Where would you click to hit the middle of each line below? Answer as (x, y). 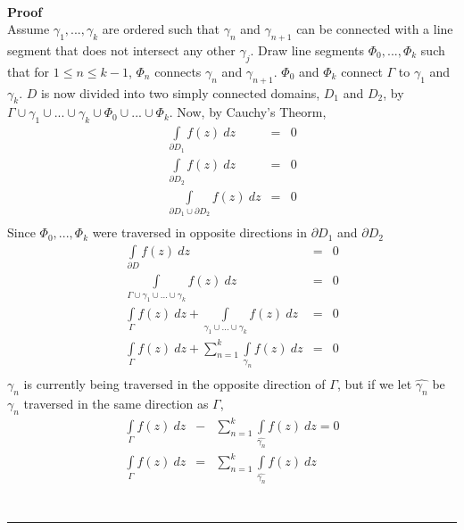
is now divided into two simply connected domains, (180, 92)
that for (29, 71)
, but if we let (374, 383)
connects (178, 71)
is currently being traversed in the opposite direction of (174, 383)
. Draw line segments (307, 50)
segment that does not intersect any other (121, 50)
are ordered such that (161, 29)
